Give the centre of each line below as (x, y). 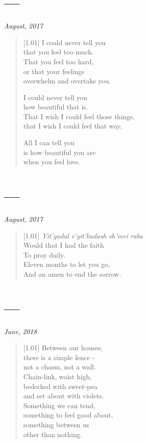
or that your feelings (54, 71)
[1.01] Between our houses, (63, 348)
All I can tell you (49, 143)
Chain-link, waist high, (58, 377)
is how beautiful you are (60, 152)
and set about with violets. (64, 396)
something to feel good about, (68, 415)
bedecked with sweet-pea (60, 386)
